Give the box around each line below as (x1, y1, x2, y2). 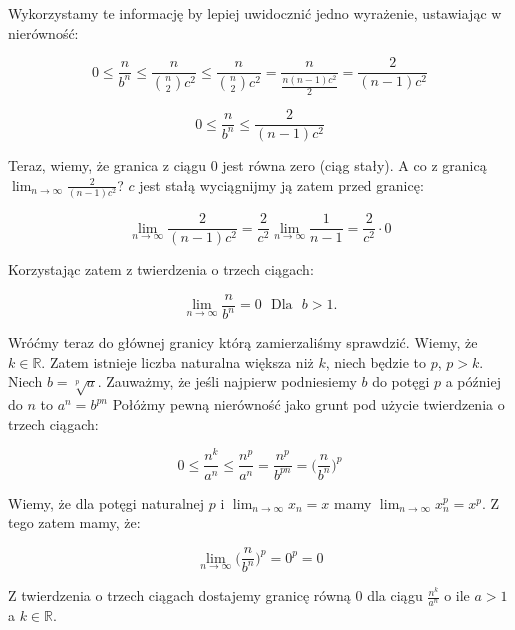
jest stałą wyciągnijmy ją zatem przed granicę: (139, 174, 424, 195)
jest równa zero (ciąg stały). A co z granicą (222, 155, 487, 176)
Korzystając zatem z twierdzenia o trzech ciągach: (8, 259, 314, 280)
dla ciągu (367, 585, 423, 606)
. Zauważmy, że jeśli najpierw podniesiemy (97, 371, 357, 392)
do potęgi (372, 371, 430, 392)
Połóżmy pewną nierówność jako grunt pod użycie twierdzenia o (112, 394, 505, 415)
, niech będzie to (325, 351, 427, 372)
